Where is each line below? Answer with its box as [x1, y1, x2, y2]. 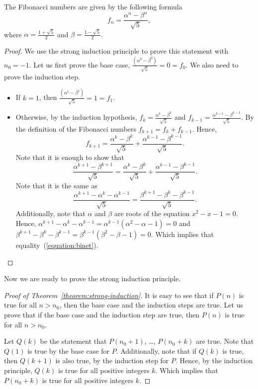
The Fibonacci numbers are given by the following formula [4, 1, 182, 11]
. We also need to [185, 59, 239, 70]
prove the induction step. [4, 71, 80, 81]
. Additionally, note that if [116, 345, 197, 356]
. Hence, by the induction [175, 355, 253, 366]
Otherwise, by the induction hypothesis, [15, 112, 137, 122]
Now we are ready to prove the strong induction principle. [4, 273, 181, 284]
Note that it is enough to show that [15, 152, 124, 162]
